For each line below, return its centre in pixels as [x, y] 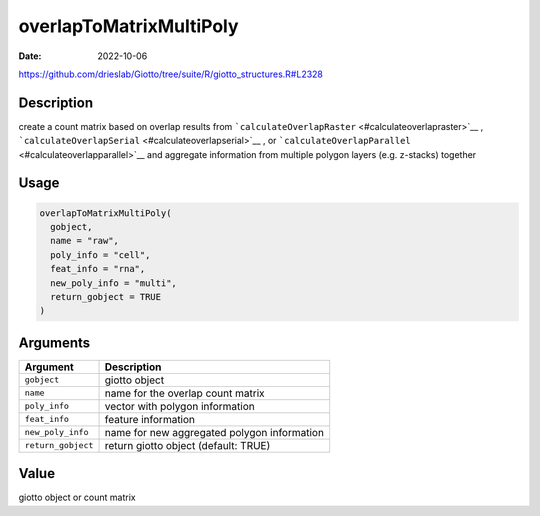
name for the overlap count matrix [184, 393]
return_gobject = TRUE [106, 296]
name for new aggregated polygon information [214, 432]
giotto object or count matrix [77, 497]
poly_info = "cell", [100, 254]
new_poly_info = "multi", [113, 283]
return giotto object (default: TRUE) [187, 445]
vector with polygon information [179, 406]
